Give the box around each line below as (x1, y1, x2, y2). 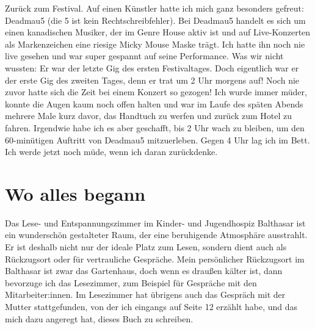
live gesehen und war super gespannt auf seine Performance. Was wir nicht (5, 49, 284, 62)
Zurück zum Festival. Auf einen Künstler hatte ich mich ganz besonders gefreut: (5, 2, 304, 14)
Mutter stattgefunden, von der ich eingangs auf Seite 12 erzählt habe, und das (5, 300, 298, 313)
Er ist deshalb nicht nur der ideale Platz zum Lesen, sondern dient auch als (5, 240, 287, 253)
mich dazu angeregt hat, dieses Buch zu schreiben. (5, 312, 194, 325)
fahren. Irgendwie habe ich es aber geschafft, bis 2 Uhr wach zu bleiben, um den (5, 121, 305, 134)
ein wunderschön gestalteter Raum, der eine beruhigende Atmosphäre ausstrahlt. (5, 228, 308, 241)
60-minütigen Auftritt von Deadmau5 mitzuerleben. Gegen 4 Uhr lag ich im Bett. (5, 133, 310, 146)
